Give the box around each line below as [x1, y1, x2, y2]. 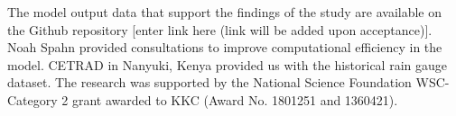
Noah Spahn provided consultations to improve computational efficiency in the [7, 38, 442, 57]
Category [7, 90, 58, 109]
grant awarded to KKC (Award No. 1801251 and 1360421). [71, 90, 398, 109]
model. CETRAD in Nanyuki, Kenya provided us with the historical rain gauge [7, 55, 448, 74]
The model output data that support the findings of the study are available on [7, 3, 442, 21]
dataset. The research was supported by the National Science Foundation [7, 73, 412, 92]
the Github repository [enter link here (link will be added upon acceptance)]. [7, 20, 433, 39]
